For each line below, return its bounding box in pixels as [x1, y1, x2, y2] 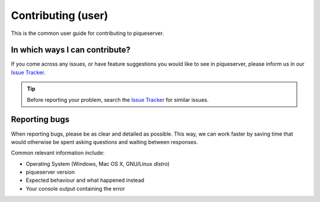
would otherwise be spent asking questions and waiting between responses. [11, 138, 199, 145]
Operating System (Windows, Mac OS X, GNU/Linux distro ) [25, 160, 170, 167]
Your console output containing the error [25, 185, 126, 192]
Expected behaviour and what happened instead [25, 177, 145, 184]
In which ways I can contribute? [11, 45, 131, 55]
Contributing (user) [11, 9, 108, 22]
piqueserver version [25, 169, 75, 176]
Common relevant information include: [11, 149, 105, 156]
